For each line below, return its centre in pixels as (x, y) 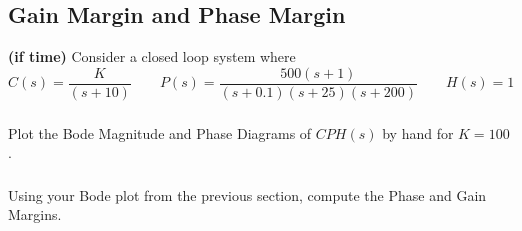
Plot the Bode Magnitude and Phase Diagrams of (160, 132)
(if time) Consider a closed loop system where (152, 56)
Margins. (35, 214)
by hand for (418, 132)
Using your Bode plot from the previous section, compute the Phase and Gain (247, 194)
